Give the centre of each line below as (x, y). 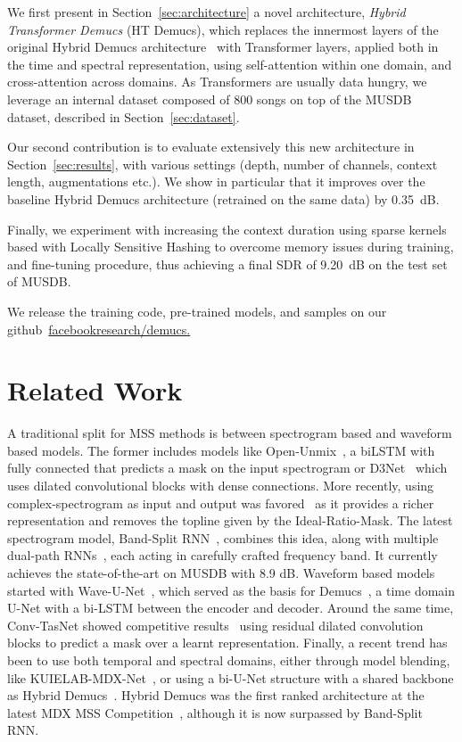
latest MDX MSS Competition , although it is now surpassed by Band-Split (215, 712)
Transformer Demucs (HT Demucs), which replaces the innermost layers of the (223, 29)
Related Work (95, 390)
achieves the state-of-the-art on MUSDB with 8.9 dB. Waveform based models (221, 572)
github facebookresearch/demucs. (99, 329)
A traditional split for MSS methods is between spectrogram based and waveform (230, 433)
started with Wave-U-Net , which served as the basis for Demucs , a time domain (231, 590)
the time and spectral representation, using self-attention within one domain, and (230, 64)
